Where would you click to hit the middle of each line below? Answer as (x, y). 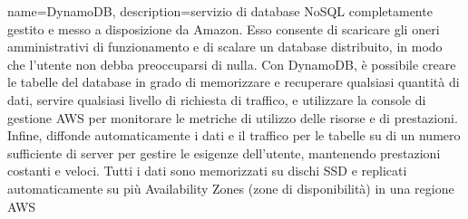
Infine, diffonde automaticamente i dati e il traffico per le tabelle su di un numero (234, 135)
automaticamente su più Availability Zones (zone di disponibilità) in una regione (231, 188)
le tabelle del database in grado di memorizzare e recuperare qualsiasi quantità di (234, 82)
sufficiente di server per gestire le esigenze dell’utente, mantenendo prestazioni (224, 152)
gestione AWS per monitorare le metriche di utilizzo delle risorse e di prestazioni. (233, 117)
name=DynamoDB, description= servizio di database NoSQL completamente (220, 11)
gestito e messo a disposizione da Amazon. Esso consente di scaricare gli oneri (224, 29)
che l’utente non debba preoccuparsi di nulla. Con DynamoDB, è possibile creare (232, 64)
